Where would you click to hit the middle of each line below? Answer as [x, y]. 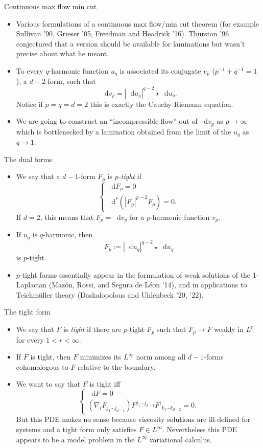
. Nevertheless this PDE [200, 429]
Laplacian [31, 285]
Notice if [29, 104]
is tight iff [105, 384]
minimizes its [101, 357]
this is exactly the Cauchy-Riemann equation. [162, 104]
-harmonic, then [68, 234]
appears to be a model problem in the [75, 439]
